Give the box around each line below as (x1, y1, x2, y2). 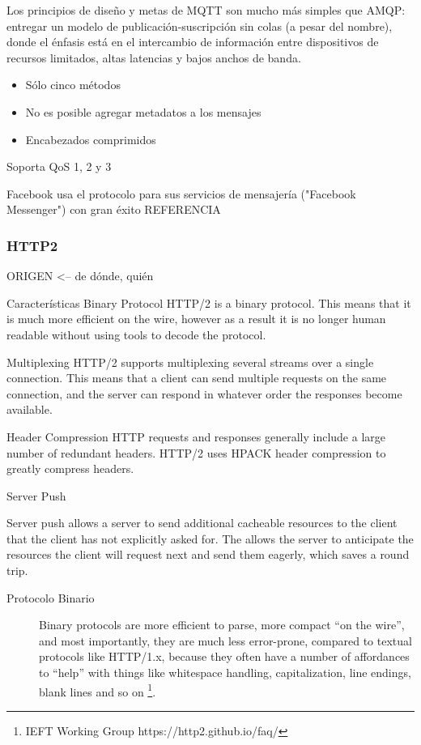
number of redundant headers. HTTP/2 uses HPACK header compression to (6, 444, 386, 461)
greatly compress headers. (6, 460, 134, 477)
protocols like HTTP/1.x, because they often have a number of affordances (39, 648, 410, 665)
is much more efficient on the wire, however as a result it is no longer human (6, 310, 386, 327)
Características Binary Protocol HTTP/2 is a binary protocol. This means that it (6, 294, 411, 311)
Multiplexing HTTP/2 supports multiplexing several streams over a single (6, 353, 374, 370)
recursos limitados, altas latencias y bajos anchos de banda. (6, 49, 301, 66)
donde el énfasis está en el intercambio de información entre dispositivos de (6, 33, 379, 50)
